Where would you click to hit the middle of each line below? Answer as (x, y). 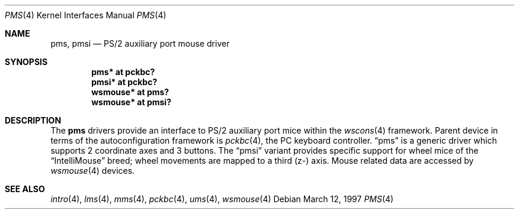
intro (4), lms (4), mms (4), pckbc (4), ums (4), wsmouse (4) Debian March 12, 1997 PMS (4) (222, 199)
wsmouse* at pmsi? (131, 102)
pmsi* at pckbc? (124, 82)
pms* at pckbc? (123, 72)
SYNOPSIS (26, 62)
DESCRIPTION (33, 120)
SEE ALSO (25, 189)
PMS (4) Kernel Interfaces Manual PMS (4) (86, 15)
